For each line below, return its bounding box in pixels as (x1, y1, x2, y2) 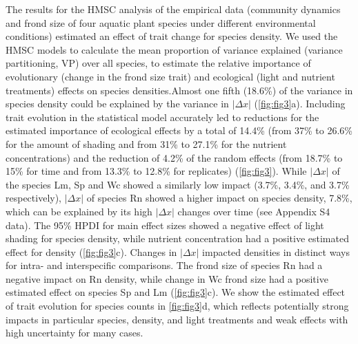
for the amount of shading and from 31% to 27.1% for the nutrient (6, 136, 287, 151)
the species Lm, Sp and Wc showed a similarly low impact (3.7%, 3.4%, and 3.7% (6, 177, 350, 191)
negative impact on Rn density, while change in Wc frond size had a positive (6, 271, 328, 286)
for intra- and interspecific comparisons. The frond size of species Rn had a (6, 258, 323, 272)
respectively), (6, 191, 62, 205)
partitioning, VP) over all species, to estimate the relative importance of (6, 56, 311, 70)
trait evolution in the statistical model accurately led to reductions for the (6, 109, 319, 124)
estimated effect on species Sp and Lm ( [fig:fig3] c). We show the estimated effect (6, 285, 346, 299)
